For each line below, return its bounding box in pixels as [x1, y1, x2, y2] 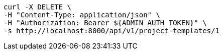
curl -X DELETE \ [4, 3, 71, 11]
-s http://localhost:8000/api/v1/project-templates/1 [4, 27, 219, 35]
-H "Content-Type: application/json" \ [4, 11, 160, 19]
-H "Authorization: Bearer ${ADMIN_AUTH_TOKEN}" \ [4, 19, 207, 27]
